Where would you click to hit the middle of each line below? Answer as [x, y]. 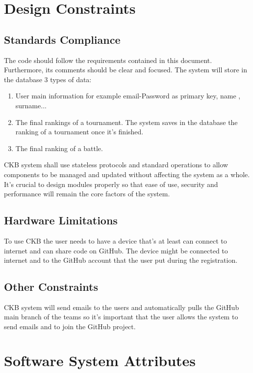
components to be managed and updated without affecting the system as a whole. [127, 174]
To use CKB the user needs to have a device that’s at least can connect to [115, 240]
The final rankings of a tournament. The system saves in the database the [126, 122]
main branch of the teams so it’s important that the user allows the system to [121, 317]
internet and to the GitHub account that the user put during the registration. [121, 260]
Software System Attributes [100, 360]
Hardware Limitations [61, 220]
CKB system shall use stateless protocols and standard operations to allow [116, 165]
